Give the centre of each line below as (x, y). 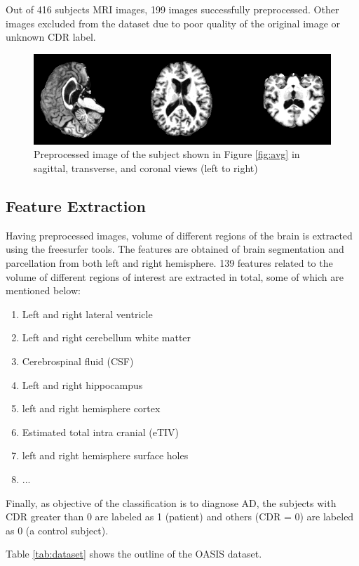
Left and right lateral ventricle (87, 314)
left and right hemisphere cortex (91, 408)
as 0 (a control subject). (57, 530)
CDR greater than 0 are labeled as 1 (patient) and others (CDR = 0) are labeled (180, 516)
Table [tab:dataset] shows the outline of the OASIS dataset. (134, 554)
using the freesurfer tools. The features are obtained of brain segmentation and (175, 249)
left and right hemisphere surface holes (105, 455)
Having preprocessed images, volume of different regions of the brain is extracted (179, 235)
